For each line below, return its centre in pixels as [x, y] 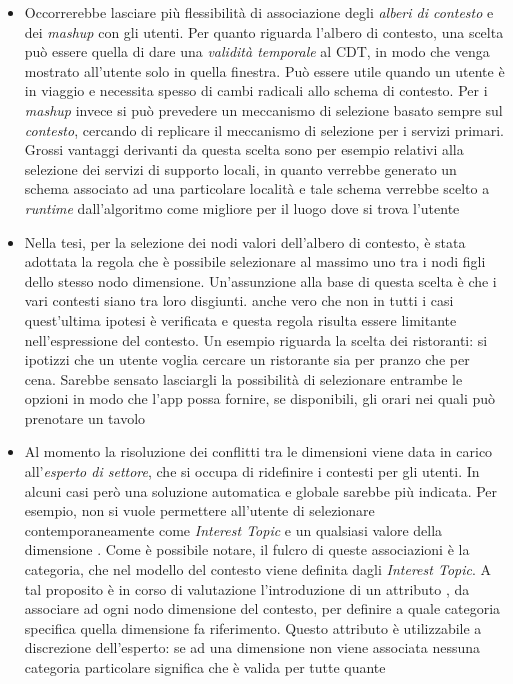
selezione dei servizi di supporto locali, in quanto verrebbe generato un [240, 168]
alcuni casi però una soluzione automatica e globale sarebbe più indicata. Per [261, 490]
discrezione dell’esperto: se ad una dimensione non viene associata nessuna [252, 647]
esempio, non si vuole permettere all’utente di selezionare [199, 510]
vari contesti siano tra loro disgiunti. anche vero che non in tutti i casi [239, 300]
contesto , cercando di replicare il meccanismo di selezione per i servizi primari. [264, 129]
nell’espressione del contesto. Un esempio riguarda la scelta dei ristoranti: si [256, 339]
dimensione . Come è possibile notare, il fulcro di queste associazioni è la [247, 549]
